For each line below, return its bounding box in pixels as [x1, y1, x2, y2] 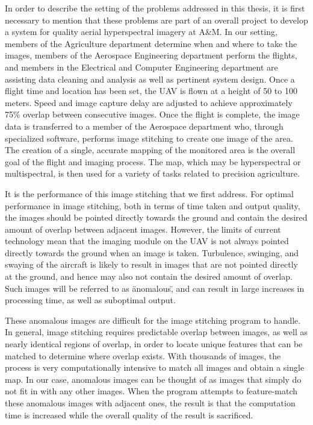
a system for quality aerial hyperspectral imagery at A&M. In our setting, [5, 25, 277, 38]
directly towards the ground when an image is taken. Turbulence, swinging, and [5, 246, 299, 259]
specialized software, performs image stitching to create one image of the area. [5, 131, 293, 144]
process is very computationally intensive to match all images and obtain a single [5, 361, 305, 374]
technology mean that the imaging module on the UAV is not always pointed [5, 235, 289, 247]
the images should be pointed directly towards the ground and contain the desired [5, 211, 308, 224]
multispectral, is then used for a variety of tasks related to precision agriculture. [5, 167, 300, 180]
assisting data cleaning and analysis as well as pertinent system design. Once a [5, 72, 295, 85]
